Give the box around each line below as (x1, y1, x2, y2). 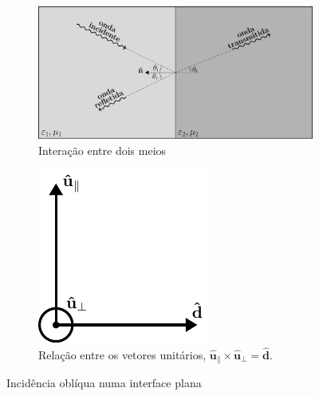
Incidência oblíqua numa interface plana (6, 374, 202, 391)
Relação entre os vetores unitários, (38, 346, 207, 362)
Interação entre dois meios (38, 141, 167, 158)
